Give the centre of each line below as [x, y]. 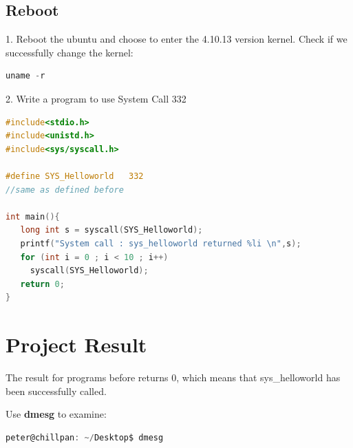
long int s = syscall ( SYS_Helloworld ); [111, 230]
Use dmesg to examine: [56, 414]
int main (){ [33, 216]
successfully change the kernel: [69, 52]
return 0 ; [42, 284]
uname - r [25, 76]
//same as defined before [65, 190]
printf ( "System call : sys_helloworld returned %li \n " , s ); [161, 243]
